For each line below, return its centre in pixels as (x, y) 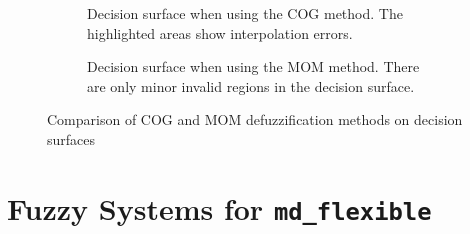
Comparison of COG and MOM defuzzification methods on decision (255, 119)
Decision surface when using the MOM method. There (253, 66)
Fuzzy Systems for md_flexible (219, 207)
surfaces (71, 138)
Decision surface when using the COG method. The (245, 13)
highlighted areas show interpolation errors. (220, 32)
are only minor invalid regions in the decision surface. (251, 85)
